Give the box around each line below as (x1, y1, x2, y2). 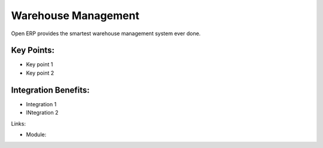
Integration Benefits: (11, 85, 90, 95)
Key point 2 (26, 69, 54, 76)
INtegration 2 (26, 109, 59, 116)
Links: (11, 120, 26, 127)
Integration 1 (26, 100, 57, 107)
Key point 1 (26, 61, 53, 68)
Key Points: (11, 45, 55, 55)
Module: (26, 131, 47, 138)
